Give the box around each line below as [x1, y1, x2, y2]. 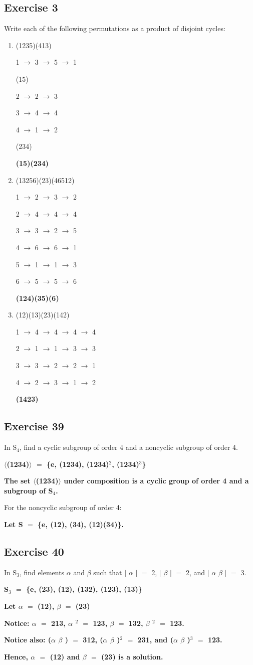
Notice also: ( [4, 634, 52, 645]
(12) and [50, 651, 80, 661]
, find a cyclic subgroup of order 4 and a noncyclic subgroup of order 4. [19, 442, 238, 452]
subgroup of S [4, 485, 53, 495]
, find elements [19, 567, 65, 577]
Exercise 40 [4, 544, 64, 559]
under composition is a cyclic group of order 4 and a [64, 475, 249, 486]
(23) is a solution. [101, 651, 163, 661]
